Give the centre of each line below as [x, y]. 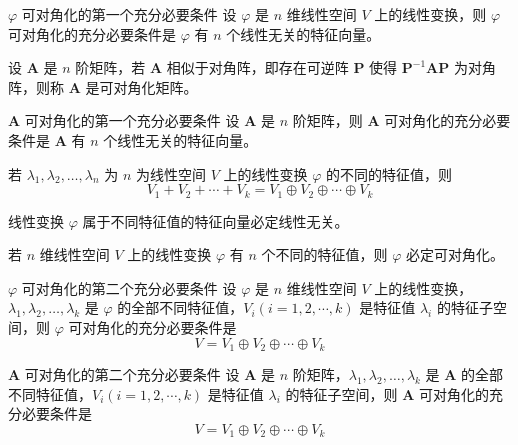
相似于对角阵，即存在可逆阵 [257, 67]
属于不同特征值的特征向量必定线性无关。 [215, 220]
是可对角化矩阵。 [141, 86]
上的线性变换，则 [430, 14]
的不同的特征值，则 [389, 173]
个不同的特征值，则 [324, 254]
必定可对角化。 [454, 254]
